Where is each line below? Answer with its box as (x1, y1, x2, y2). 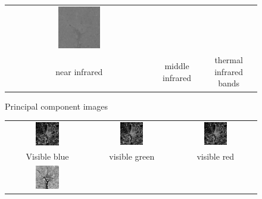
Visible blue (26, 150, 69, 163)
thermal (214, 54, 243, 66)
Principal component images (5, 99, 108, 112)
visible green (109, 150, 155, 163)
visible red (196, 150, 235, 163)
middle (164, 60, 189, 72)
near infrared (55, 65, 103, 77)
